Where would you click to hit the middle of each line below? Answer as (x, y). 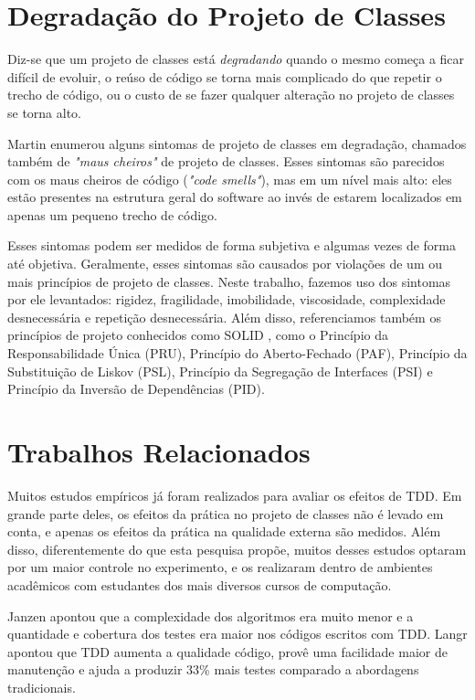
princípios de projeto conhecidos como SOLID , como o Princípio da (198, 335)
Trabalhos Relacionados (159, 451)
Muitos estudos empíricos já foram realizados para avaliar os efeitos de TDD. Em (235, 495)
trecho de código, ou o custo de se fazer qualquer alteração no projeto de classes (231, 95)
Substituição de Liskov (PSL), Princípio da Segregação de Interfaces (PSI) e (220, 371)
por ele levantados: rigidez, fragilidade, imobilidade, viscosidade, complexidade (227, 299)
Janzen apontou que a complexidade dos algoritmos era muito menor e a (211, 615)
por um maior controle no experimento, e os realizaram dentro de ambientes (220, 567)
